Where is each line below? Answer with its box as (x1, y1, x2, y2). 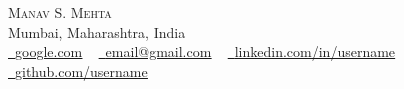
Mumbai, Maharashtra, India (8, 21, 186, 42)
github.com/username (15, 60, 148, 81)
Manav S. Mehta (8, 2, 112, 22)
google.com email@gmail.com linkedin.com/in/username (15, 41, 396, 62)
